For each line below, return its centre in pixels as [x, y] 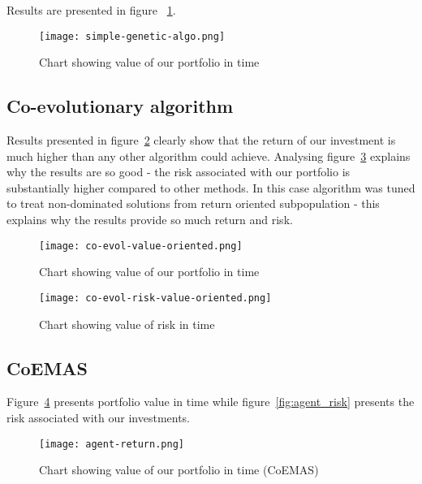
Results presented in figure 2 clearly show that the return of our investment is [201, 140]
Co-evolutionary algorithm [120, 106]
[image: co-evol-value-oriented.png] [141, 246]
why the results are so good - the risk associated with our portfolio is [179, 172]
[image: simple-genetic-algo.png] [132, 36]
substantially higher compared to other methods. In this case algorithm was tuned [211, 187]
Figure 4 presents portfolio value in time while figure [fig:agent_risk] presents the [211, 402]
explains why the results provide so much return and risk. [150, 220]
